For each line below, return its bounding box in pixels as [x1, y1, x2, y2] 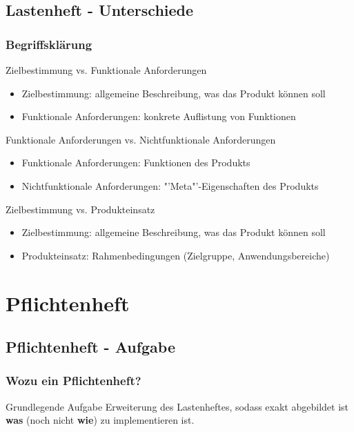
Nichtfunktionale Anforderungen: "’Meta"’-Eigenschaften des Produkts [21, 178, 319, 193]
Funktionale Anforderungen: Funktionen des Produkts [21, 155, 250, 170]
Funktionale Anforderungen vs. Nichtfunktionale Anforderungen [6, 132, 276, 146]
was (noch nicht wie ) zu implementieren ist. [6, 413, 195, 427]
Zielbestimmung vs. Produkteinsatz [6, 202, 155, 216]
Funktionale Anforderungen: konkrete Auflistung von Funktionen [21, 109, 296, 124]
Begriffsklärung [6, 35, 92, 52]
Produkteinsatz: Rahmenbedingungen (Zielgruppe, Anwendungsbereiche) [21, 248, 330, 262]
